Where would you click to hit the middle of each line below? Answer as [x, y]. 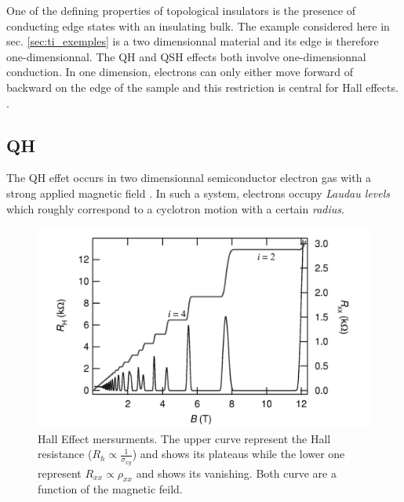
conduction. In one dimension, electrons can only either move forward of [180, 72]
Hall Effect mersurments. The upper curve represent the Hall [184, 438]
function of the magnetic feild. [110, 489]
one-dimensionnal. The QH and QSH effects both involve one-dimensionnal [186, 56]
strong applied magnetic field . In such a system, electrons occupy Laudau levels [198, 193]
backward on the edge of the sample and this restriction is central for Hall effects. [202, 87]
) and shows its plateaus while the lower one [238, 454]
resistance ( [65, 454]
